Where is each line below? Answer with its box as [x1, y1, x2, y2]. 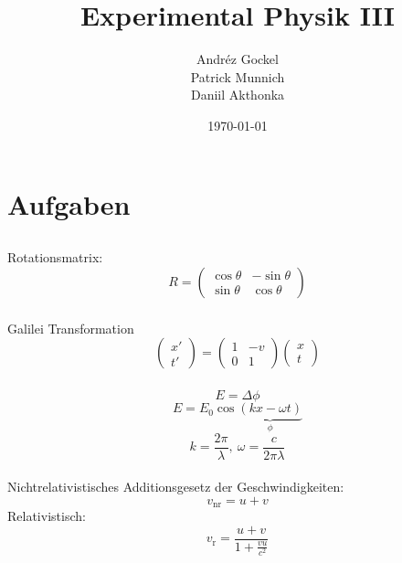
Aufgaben [7, 185, 131, 222]
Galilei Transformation [7, 318, 134, 337]
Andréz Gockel [196, 49, 279, 69]
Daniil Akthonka [190, 85, 285, 104]
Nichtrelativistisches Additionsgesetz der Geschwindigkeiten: [7, 477, 344, 496]
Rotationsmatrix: [7, 248, 103, 267]
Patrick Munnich [190, 67, 285, 86]
